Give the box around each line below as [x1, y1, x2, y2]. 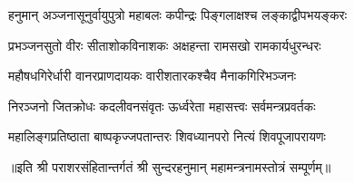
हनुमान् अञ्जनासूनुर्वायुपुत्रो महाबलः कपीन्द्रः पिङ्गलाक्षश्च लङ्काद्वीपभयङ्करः [8, 5, 348, 24]
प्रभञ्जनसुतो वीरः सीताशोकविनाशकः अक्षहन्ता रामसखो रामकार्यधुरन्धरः [8, 35, 321, 54]
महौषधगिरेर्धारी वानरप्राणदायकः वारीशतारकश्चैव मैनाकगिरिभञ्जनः [8, 66, 297, 85]
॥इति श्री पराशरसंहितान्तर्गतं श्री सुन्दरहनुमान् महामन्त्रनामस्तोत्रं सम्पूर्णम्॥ [8, 157, 331, 176]
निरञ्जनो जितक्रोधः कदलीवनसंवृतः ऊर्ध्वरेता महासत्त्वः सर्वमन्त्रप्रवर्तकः [8, 96, 316, 115]
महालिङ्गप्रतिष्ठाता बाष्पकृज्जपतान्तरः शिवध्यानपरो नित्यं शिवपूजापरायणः [8, 127, 326, 146]
